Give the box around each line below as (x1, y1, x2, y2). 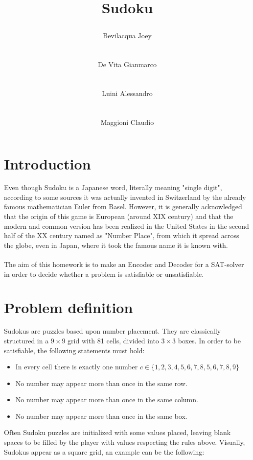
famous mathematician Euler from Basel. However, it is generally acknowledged (4, 201, 242, 212)
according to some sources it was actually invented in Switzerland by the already (4, 192, 246, 202)
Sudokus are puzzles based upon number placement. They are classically (4, 326, 221, 336)
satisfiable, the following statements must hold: (4, 345, 145, 355)
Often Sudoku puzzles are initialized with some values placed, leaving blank (4, 427, 231, 437)
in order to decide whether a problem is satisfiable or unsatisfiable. (4, 268, 204, 279)
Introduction (4, 154, 91, 174)
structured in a (4, 335, 49, 345)
